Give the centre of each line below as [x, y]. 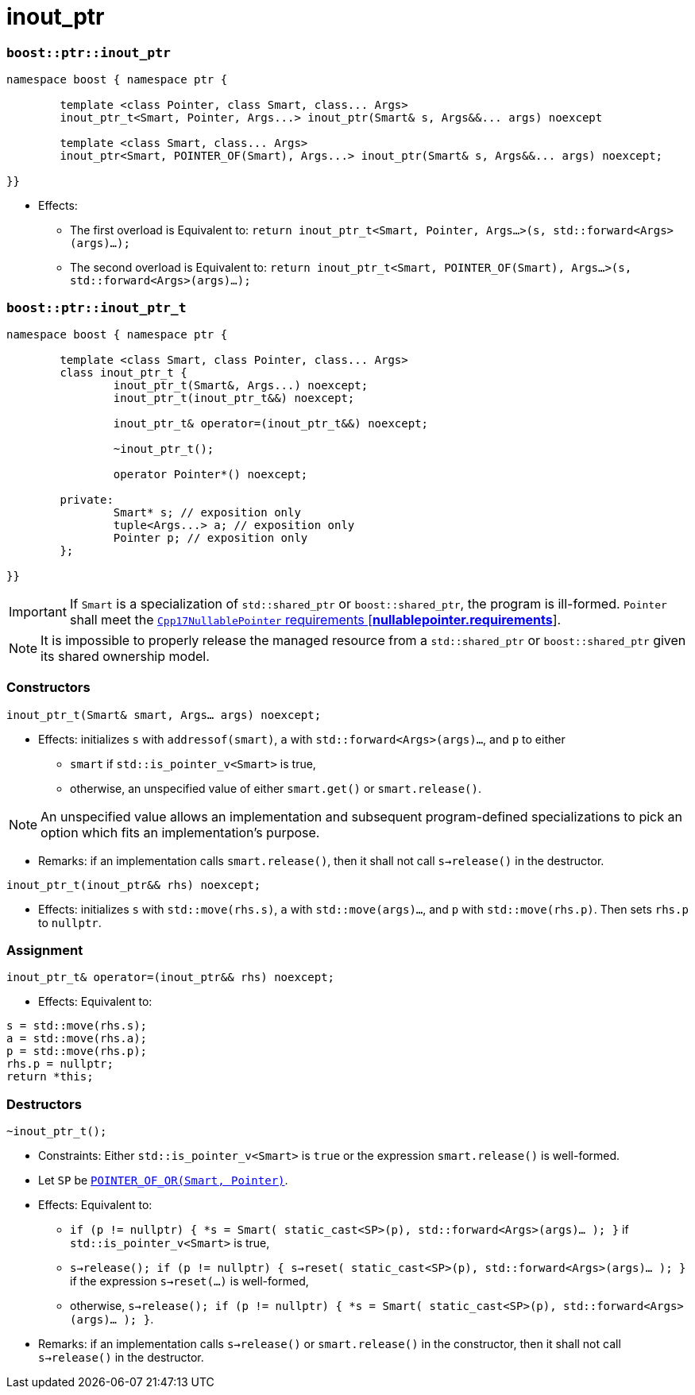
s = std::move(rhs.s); [77, 1026]
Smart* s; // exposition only [207, 512]
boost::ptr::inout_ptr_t [97, 307]
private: [87, 499]
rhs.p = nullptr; [60, 1064]
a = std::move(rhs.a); [77, 1039]
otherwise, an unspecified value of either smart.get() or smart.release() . [276, 788]
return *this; [50, 1077]
